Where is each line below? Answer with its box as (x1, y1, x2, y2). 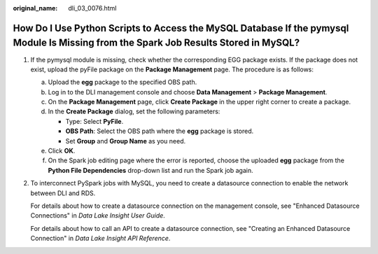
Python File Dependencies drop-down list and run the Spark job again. (48, 166, 253, 174)
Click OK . (48, 147, 76, 155)
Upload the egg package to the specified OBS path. (48, 78, 197, 87)
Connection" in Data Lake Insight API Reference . (30, 234, 171, 243)
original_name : (13, 4, 58, 12)
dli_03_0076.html (68, 4, 117, 12)
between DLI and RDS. (30, 189, 96, 197)
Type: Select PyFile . (65, 117, 124, 125)
